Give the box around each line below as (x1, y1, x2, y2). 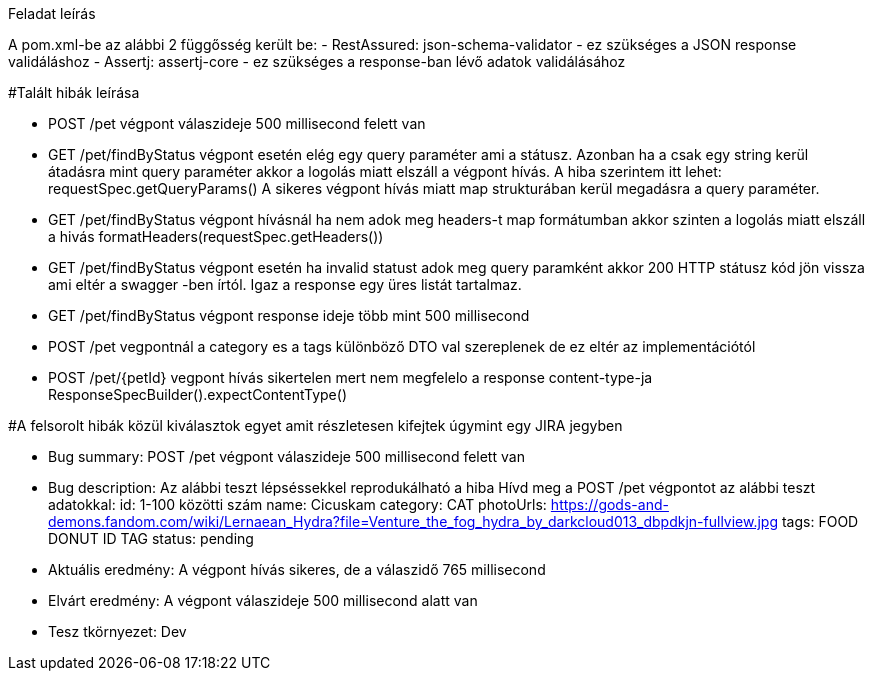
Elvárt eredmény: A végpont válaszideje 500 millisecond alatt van (48, 592, 478, 609)
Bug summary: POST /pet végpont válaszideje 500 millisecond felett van (48, 448, 525, 465)
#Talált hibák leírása (8, 84, 140, 101)
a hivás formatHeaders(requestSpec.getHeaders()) (48, 228, 384, 245)
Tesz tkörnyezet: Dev (48, 623, 187, 640)
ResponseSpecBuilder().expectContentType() (48, 386, 347, 403)
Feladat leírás (8, 5, 96, 22)
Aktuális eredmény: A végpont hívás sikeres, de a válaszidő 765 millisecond (48, 561, 546, 578)
